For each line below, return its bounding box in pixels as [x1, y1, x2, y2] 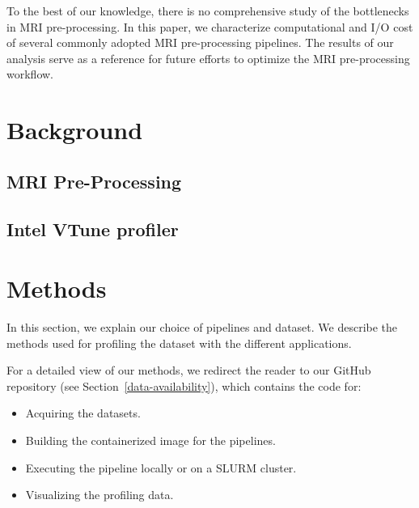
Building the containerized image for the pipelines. [25, 432, 276, 448]
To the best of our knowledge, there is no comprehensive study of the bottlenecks [6, 2, 409, 19]
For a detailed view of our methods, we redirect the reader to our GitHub [6, 362, 371, 379]
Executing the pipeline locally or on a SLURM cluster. [25, 459, 297, 476]
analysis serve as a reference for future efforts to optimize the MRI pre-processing [6, 49, 410, 66]
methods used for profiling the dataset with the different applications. [6, 334, 352, 351]
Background [6, 113, 143, 146]
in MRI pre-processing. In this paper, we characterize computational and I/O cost [6, 18, 413, 35]
